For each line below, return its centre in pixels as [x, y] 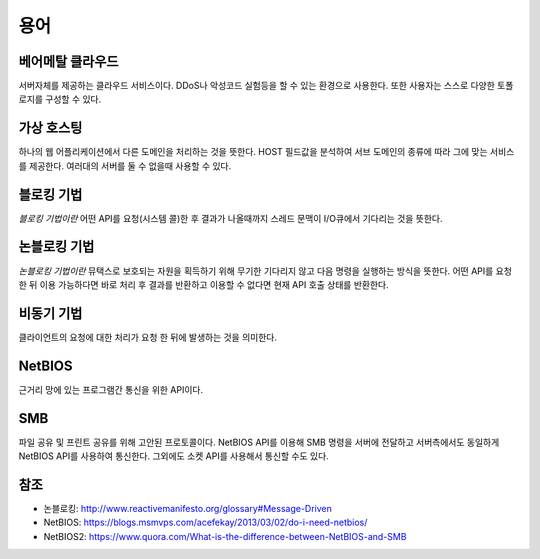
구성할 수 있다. [73, 99]
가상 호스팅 [50, 128]
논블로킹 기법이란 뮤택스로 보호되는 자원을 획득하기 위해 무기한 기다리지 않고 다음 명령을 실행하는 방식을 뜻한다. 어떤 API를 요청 [265, 271]
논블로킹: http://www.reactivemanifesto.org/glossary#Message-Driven [187, 508]
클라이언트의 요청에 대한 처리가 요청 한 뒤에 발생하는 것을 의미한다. [147, 337]
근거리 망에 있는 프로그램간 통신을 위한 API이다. [111, 389]
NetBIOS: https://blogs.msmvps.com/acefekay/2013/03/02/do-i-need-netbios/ [205, 522]
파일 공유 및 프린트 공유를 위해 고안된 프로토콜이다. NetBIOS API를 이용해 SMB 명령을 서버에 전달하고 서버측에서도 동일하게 [259, 442]
